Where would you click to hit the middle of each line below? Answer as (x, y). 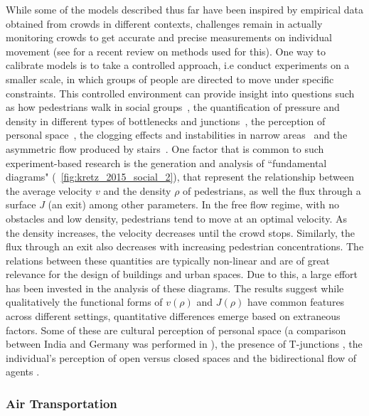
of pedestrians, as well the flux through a (272, 190)
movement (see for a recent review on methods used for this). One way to (166, 51)
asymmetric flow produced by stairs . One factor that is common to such (165, 148)
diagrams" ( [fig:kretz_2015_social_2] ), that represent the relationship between (180, 177)
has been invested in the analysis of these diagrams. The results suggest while (175, 288)
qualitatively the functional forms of (84, 302)
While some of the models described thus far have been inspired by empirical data (184, 9)
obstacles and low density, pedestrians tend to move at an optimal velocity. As (176, 218)
